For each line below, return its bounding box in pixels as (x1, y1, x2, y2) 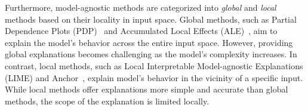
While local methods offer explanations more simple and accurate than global (5, 83, 288, 95)
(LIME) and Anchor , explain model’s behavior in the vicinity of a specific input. (5, 71, 303, 84)
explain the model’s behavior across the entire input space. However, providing (5, 36, 293, 48)
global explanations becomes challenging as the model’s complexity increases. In (5, 48, 297, 60)
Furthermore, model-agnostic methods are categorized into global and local (5, 1, 276, 13)
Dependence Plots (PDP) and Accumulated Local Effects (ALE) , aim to (5, 24, 278, 37)
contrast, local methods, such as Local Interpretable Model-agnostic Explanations (5, 59, 303, 72)
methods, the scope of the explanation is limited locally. (5, 94, 210, 107)
